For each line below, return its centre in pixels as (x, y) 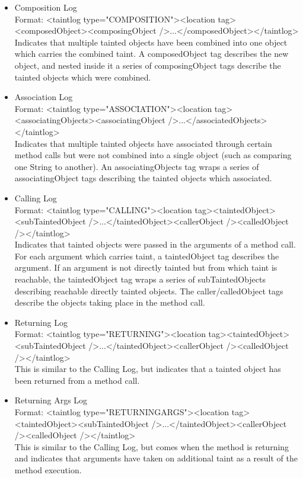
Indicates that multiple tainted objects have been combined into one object (151, 42)
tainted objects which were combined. (83, 77)
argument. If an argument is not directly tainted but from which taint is (146, 267)
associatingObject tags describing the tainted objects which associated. (143, 178)
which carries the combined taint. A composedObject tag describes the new (151, 54)
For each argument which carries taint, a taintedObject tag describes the (147, 256)
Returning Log (41, 322)
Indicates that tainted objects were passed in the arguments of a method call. (155, 244)
